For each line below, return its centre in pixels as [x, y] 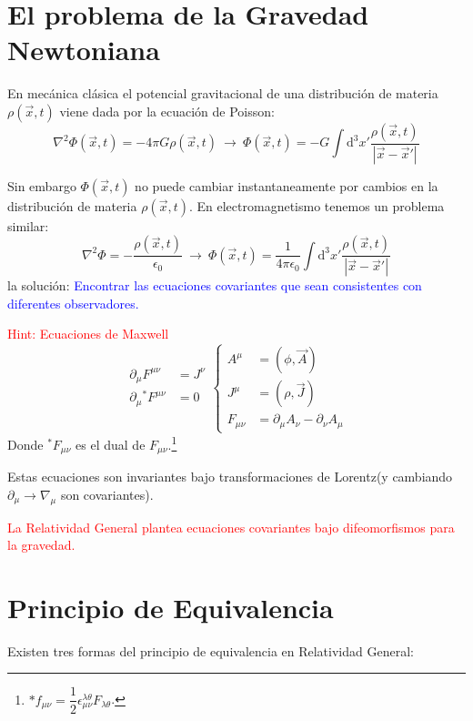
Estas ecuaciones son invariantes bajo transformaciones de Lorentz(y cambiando [230, 477]
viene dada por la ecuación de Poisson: [167, 111]
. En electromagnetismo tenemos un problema [317, 205]
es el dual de [111, 444]
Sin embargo [42, 185]
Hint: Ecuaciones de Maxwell [88, 334]
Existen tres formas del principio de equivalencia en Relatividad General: [211, 650]
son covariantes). [107, 494]
